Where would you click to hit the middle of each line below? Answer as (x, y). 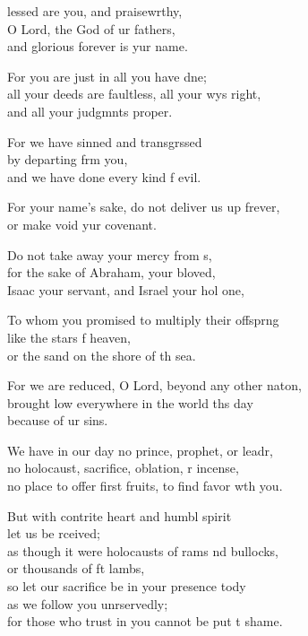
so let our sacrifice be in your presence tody (127, 586)
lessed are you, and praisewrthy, (95, 11)
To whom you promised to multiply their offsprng (143, 320)
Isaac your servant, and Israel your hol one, (126, 289)
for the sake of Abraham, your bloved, (111, 272)
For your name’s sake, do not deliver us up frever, (144, 207)
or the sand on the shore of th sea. (102, 355)
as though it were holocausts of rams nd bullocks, (143, 550)
